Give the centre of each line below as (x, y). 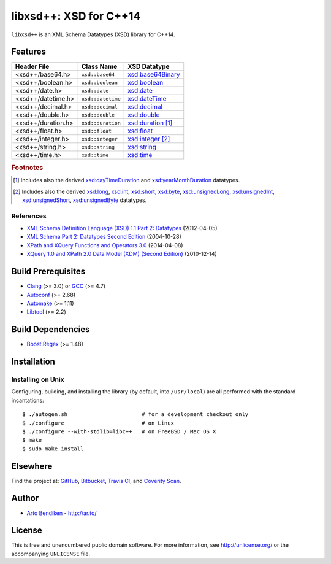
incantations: (28, 400)
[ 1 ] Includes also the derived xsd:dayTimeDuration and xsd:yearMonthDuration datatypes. (127, 180)
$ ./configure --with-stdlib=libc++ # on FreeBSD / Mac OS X (119, 431)
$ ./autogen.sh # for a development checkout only (135, 415)
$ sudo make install (53, 449)
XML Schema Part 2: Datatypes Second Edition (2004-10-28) (104, 237)
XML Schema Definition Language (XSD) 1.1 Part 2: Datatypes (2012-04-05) (122, 228)
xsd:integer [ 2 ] (149, 139)
